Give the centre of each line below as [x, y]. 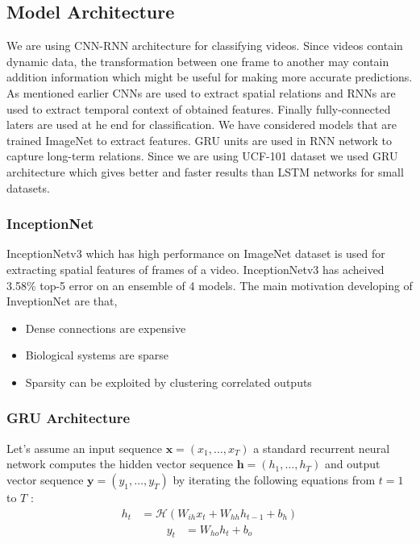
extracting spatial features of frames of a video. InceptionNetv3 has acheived [195, 269]
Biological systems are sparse [97, 355]
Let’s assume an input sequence [84, 448]
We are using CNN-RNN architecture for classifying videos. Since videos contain [205, 46]
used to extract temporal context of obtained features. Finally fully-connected [199, 108]
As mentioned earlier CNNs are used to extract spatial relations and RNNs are [201, 92]
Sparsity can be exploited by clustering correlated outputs [168, 382]
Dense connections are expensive [106, 328]
